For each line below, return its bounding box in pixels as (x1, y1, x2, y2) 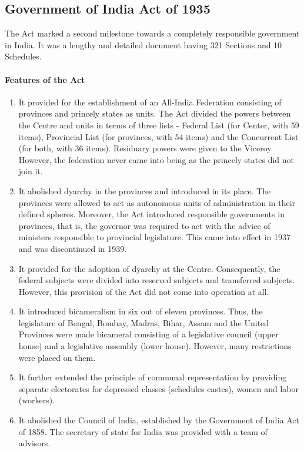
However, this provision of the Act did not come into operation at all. (18, 285, 269, 297)
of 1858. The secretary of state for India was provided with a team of (18, 425, 268, 437)
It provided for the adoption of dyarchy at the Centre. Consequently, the (18, 262, 280, 274)
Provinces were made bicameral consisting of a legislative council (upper (18, 328, 279, 340)
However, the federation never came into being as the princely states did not (18, 153, 294, 165)
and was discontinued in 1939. (18, 242, 127, 254)
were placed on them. (18, 351, 96, 363)
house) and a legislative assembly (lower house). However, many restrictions (18, 340, 292, 352)
